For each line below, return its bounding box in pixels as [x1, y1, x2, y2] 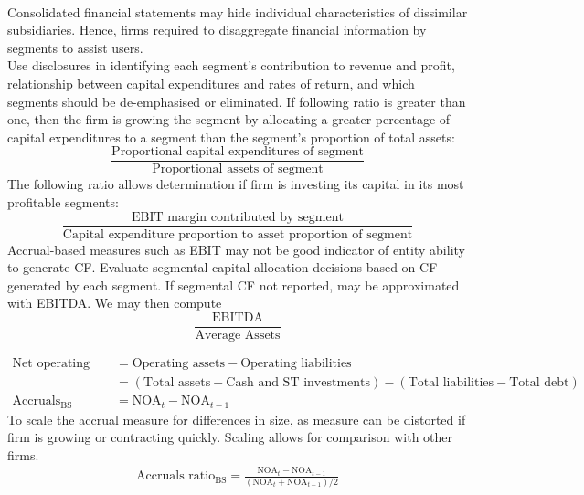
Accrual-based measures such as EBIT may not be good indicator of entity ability [7, 239, 465, 258]
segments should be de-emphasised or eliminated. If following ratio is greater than [7, 91, 466, 111]
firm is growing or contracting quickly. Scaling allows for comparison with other [7, 427, 453, 447]
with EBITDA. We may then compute [7, 293, 222, 312]
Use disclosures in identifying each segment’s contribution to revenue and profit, [7, 56, 455, 75]
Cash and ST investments [226, 376, 371, 390]
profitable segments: [7, 193, 119, 211]
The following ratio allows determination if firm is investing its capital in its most [7, 174, 464, 194]
